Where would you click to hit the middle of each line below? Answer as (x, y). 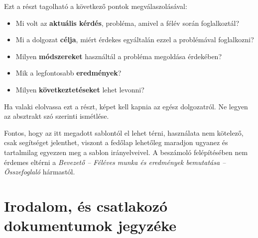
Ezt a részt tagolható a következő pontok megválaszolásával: (96, 6)
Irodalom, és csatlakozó (86, 205)
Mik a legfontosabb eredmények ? (68, 73)
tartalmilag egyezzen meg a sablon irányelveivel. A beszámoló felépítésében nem (126, 152)
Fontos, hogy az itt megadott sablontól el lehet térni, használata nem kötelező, (124, 132)
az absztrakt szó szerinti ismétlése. (57, 116)
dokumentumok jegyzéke (90, 225)
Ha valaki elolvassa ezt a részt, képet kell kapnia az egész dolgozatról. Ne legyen (126, 106)
